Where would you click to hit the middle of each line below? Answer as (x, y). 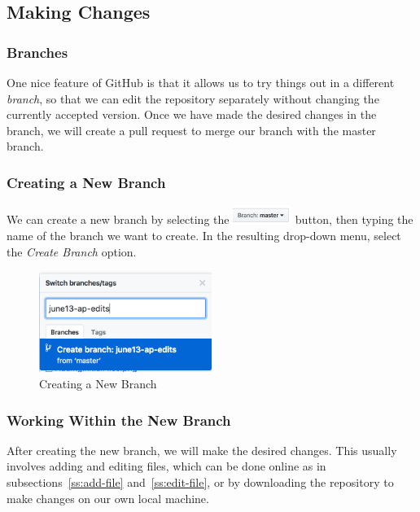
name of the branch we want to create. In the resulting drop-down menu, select (204, 236)
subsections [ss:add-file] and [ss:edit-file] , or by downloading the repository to (200, 482)
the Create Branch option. (72, 251)
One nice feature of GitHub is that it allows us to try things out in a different (201, 82)
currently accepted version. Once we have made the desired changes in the (192, 114)
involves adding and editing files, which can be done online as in (166, 466)
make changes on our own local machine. (108, 498)
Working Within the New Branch (119, 420)
